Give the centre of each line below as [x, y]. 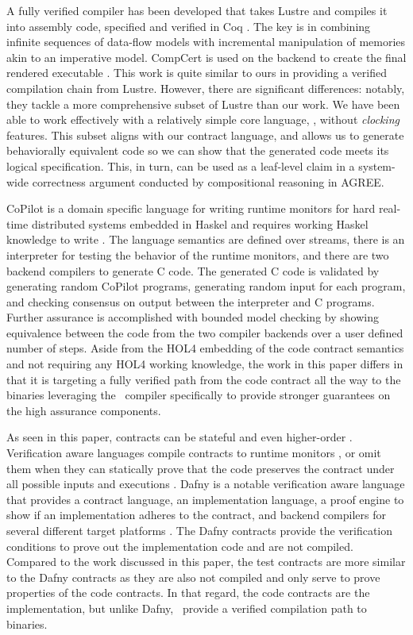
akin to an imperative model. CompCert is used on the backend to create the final [206, 57]
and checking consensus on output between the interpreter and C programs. [191, 301]
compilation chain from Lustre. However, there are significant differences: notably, [206, 88]
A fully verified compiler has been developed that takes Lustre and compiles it [197, 10]
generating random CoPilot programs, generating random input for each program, [206, 286]
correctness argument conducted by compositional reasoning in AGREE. [208, 181]
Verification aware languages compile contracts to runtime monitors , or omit [194, 453]
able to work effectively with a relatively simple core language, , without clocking [203, 119]
